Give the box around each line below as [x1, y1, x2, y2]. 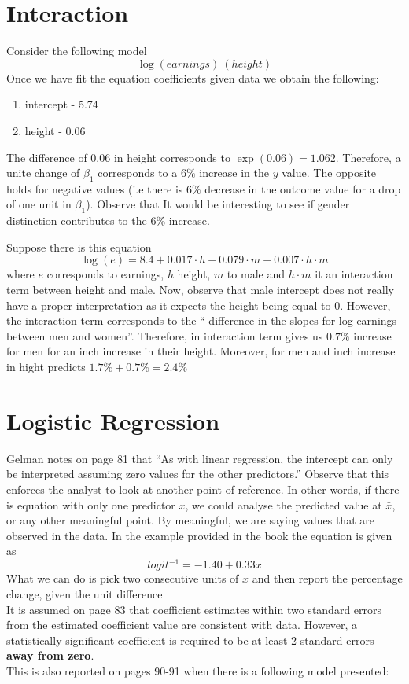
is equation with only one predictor [6, 496, 175, 513]
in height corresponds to [113, 149, 230, 165]
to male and [227, 266, 285, 282]
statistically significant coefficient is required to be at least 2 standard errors [6, 631, 374, 648]
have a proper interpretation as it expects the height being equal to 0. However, [6, 296, 391, 313]
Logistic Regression [6, 404, 220, 436]
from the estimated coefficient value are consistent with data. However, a [6, 616, 357, 633]
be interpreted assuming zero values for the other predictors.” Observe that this [6, 465, 389, 482]
